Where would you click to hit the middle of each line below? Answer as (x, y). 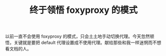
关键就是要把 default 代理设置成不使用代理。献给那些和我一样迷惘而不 (85, 43)
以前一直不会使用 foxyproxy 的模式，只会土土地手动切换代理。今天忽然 (78, 36)
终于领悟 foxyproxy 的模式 (83, 10)
